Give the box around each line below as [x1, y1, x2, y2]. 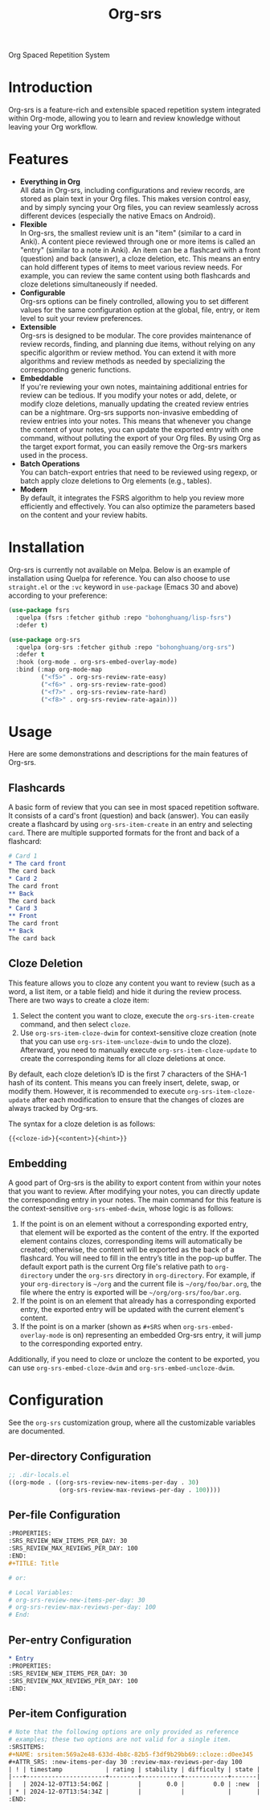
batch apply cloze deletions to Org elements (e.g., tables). [19, 476, 212, 486]
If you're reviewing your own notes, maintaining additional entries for [19, 382, 248, 392]
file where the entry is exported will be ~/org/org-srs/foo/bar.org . [19, 1288, 242, 1298]
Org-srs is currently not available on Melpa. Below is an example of [8, 565, 231, 574]
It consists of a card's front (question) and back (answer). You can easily [8, 811, 249, 821]
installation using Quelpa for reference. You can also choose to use [8, 574, 231, 583]
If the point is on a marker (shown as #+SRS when [19, 1322, 182, 1331]
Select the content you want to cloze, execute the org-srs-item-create [19, 1010, 255, 1020]
